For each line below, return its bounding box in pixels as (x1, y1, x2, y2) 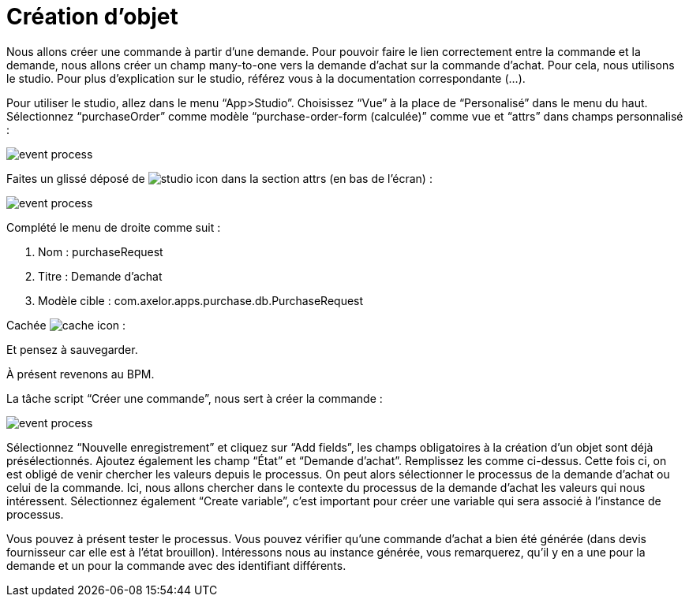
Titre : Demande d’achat (38, 269, 163, 283)
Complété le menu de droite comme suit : (6, 220, 221, 234)
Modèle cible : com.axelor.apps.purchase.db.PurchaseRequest (38, 293, 364, 307)
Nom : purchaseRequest (38, 244, 163, 259)
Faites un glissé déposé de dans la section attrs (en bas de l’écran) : (6, 171, 432, 185)
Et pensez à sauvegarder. (6, 342, 138, 356)
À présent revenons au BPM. (6, 367, 155, 381)
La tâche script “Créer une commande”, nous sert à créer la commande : (6, 391, 383, 405)
